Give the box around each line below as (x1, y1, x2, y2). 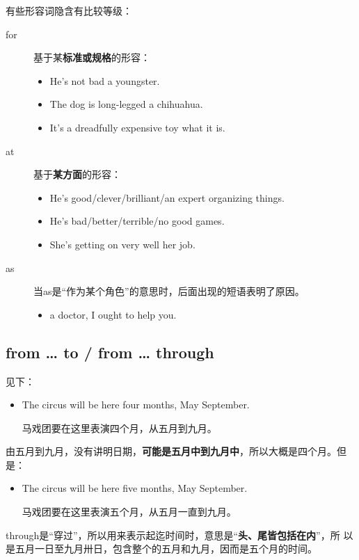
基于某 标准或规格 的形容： (33, 50, 150, 65)
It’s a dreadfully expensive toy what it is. (49, 120, 225, 134)
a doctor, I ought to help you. (49, 307, 177, 321)
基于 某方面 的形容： (33, 167, 121, 182)
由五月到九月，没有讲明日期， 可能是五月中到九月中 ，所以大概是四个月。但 (6, 444, 346, 458)
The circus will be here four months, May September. (22, 397, 250, 412)
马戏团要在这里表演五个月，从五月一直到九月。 (22, 504, 237, 519)
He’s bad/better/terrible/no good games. (49, 214, 225, 228)
